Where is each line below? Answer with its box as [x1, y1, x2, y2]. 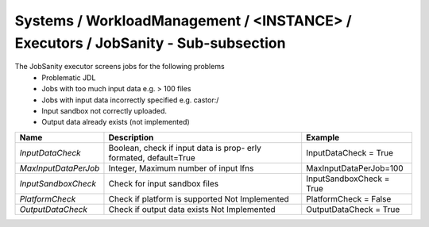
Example [306, 132, 340, 143]
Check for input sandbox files [108, 178, 218, 189]
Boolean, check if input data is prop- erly [108, 142, 262, 153]
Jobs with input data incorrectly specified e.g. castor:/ [41, 95, 219, 105]
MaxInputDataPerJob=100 [306, 163, 404, 174]
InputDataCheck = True [306, 147, 393, 158]
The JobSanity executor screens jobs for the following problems [14, 62, 226, 71]
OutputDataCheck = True [306, 203, 400, 214]
